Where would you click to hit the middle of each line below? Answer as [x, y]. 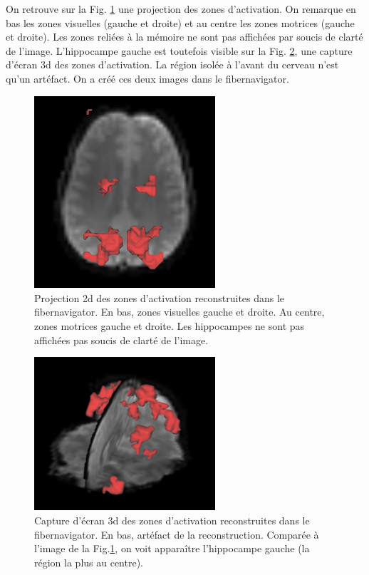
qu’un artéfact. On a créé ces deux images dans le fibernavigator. [147, 78]
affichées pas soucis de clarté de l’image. [121, 340]
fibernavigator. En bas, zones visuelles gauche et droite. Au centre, [180, 312]
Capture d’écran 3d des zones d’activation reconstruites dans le [172, 520]
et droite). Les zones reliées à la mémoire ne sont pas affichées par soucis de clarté [184, 37]
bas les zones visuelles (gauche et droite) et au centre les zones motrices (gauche [180, 22]
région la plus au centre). [89, 562]
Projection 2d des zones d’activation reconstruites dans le [160, 297]
